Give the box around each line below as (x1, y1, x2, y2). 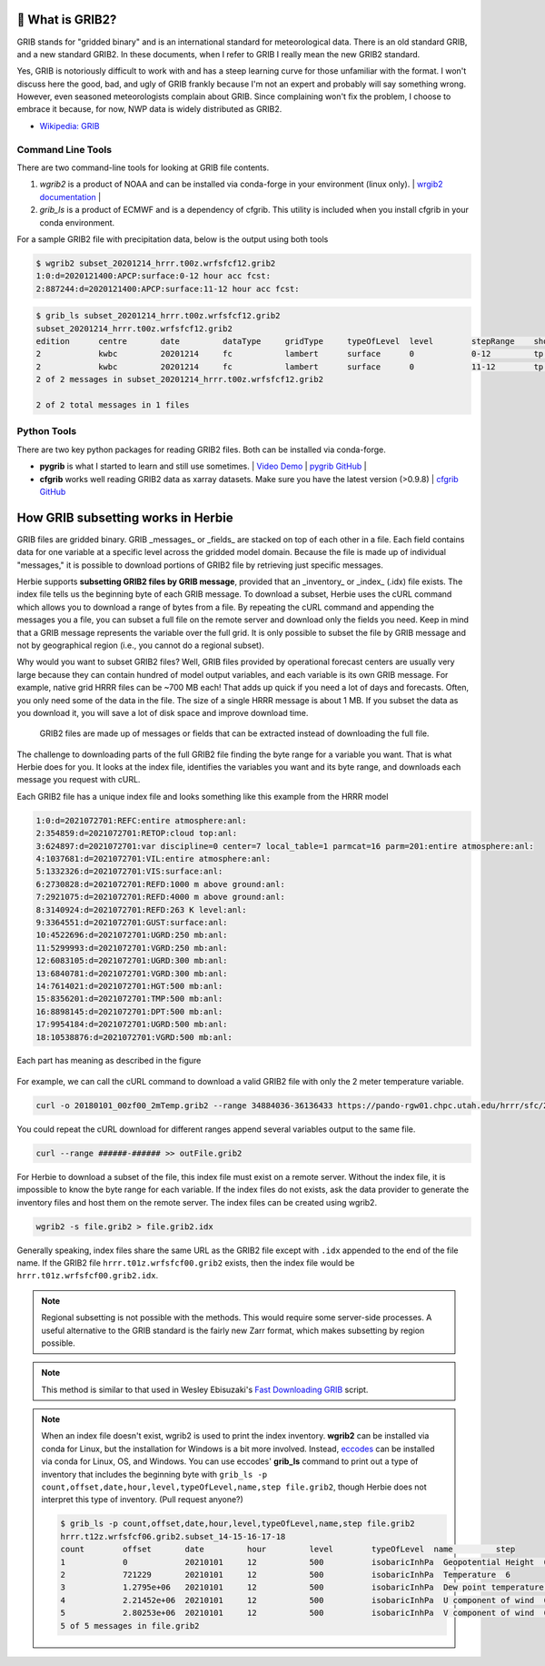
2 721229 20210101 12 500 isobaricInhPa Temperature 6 (60, 1570, 510, 1580)
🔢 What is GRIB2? (16, 12, 117, 27)
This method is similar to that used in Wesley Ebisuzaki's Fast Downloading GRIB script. (41, 1384, 369, 1395)
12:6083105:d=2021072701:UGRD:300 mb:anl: (35, 955, 228, 966)
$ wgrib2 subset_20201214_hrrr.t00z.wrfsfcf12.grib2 (35, 257, 276, 268)
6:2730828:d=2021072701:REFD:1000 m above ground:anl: (35, 879, 285, 889)
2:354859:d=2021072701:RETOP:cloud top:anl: (35, 828, 238, 839)
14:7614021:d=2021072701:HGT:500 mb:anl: (35, 981, 223, 991)
